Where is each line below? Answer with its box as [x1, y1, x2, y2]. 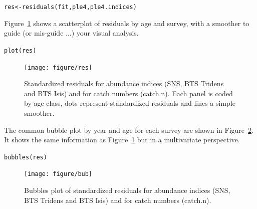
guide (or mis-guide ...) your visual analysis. [4, 28, 139, 38]
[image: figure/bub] [24, 170, 93, 178]
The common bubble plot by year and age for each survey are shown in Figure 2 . [4, 124, 253, 135]
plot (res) [4, 47, 37, 54]
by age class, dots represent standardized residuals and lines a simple [24, 98, 235, 108]
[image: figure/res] [24, 64, 93, 71]
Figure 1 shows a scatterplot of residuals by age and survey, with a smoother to [4, 18, 249, 28]
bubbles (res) [4, 153, 47, 161]
